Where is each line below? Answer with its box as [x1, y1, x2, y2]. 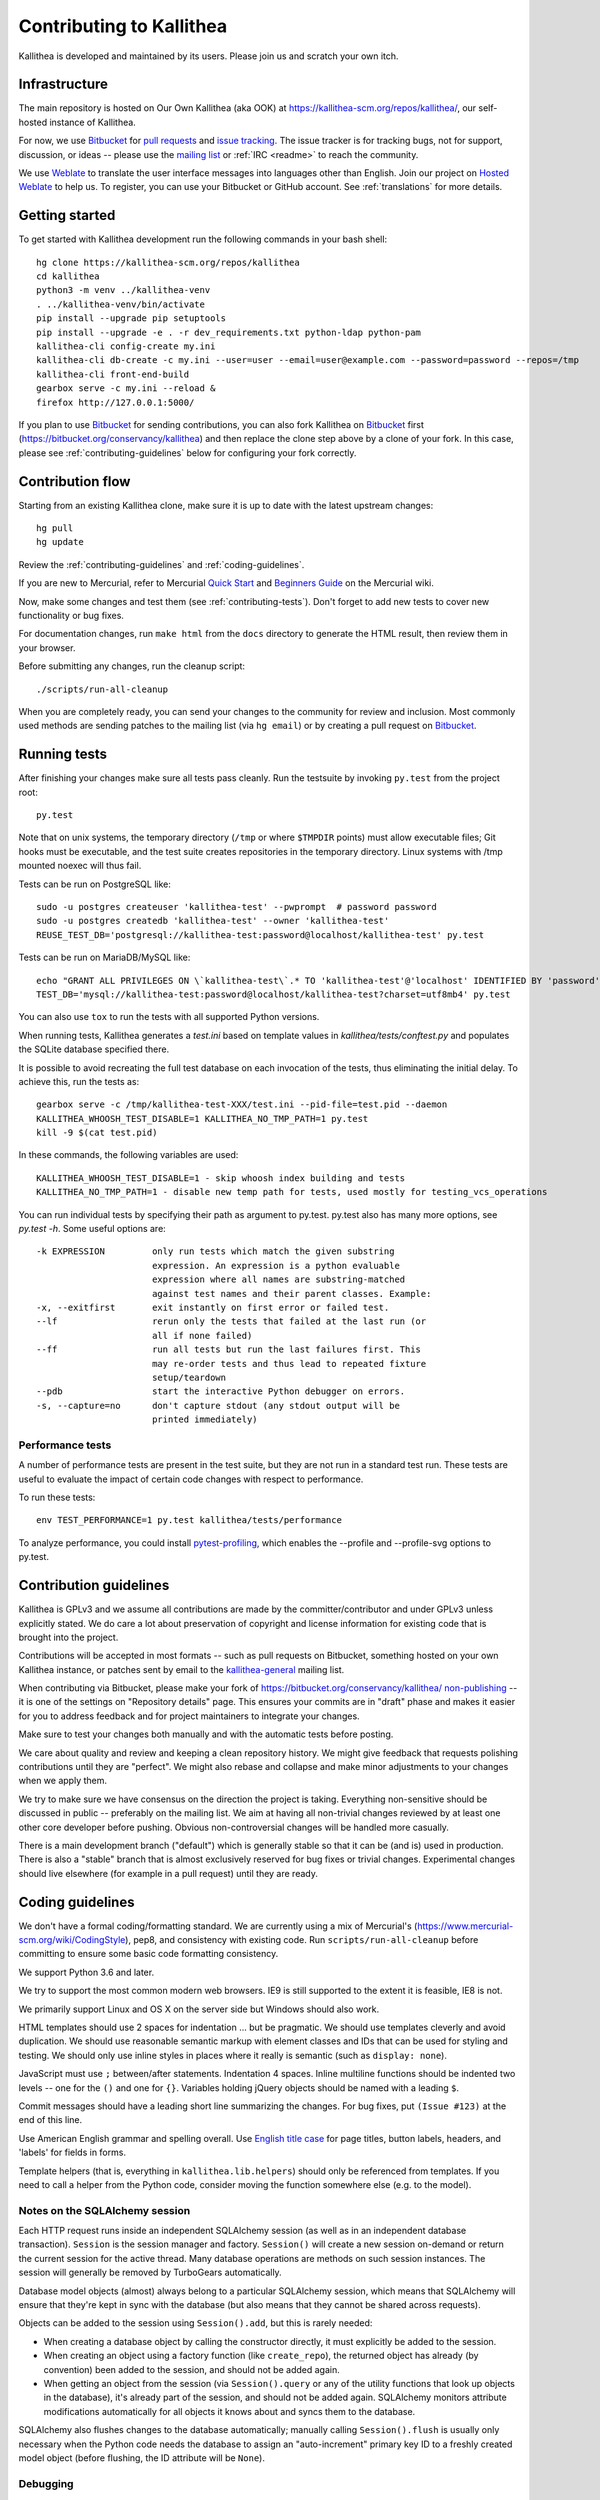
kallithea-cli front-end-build [36, 368, 190, 380]
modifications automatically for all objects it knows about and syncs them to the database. [43, 2405, 416, 2417]
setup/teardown [151, 1371, 227, 1383]
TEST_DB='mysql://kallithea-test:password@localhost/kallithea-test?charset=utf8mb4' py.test [36, 988, 511, 1000]
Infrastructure [18, 76, 109, 93]
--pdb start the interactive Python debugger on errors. [36, 1386, 406, 1397]
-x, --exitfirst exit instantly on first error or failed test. [36, 1302, 390, 1313]
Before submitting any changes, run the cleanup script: [18, 660, 245, 672]
